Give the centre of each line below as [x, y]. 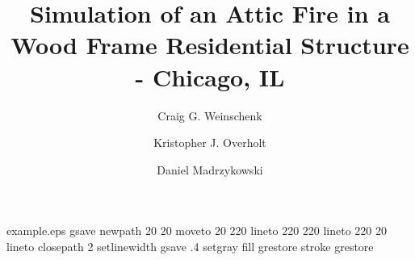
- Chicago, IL [210, 76]
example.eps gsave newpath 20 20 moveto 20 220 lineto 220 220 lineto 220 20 [197, 231]
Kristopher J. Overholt [210, 143]
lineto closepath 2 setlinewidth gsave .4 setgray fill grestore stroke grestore [190, 246]
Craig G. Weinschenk [210, 115]
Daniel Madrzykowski [210, 169]
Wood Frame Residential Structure [210, 45]
